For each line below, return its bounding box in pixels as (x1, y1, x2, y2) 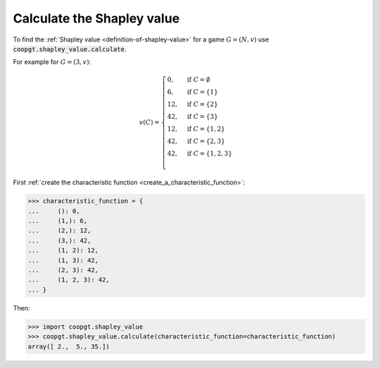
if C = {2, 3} (186, 137, 225, 145)
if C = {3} (186, 113, 218, 120)
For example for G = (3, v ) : (13, 58, 91, 66)
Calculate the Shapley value (13, 11, 180, 26)
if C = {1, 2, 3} (186, 149, 232, 158)
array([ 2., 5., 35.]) (27, 342, 110, 350)
